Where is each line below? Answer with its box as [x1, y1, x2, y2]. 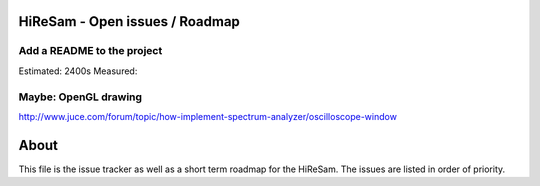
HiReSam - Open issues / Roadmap [18, 13, 240, 30]
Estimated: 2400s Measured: [18, 65, 138, 77]
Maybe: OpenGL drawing [18, 90, 143, 104]
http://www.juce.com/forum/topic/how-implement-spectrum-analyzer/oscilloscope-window [18, 110, 397, 122]
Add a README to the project [18, 44, 163, 58]
